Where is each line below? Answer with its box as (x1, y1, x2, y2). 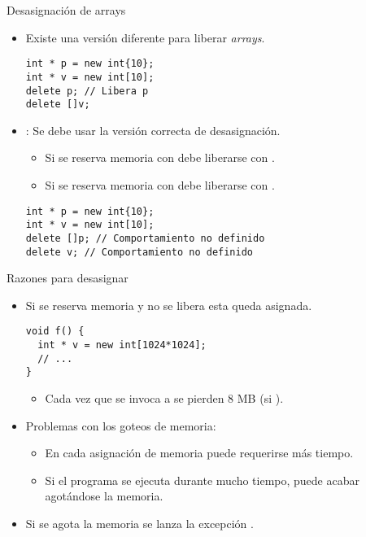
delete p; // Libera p (25, 85, 149, 97)
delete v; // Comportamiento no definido (25, 246, 253, 258)
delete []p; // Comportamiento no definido (25, 232, 265, 244)
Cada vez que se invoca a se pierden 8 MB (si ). (45, 390, 284, 407)
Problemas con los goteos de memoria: (25, 417, 216, 434)
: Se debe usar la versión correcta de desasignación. (25, 121, 281, 138)
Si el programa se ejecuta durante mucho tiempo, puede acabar (45, 471, 359, 488)
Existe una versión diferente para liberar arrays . (25, 28, 265, 46)
